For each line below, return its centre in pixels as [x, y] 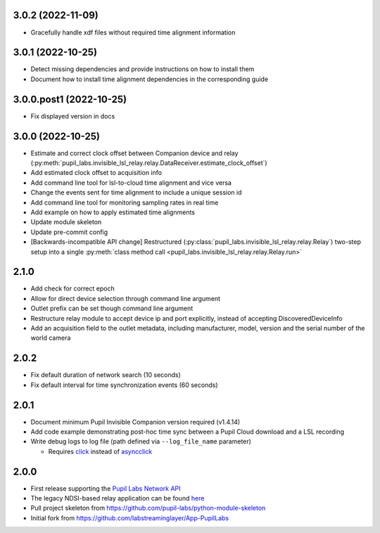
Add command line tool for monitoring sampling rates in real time [125, 202]
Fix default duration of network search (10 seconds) [106, 375]
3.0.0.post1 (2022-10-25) [70, 99]
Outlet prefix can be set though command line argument [112, 308]
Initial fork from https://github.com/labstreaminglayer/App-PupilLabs [129, 517]
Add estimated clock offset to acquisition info [96, 173]
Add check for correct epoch [73, 288]
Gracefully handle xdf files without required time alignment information [133, 32]
